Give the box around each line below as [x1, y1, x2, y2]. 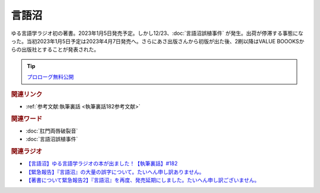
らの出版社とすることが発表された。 [11, 46, 100, 53]
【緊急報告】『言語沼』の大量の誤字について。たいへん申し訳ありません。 [25, 168, 204, 175]
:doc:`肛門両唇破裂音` [25, 127, 78, 134]
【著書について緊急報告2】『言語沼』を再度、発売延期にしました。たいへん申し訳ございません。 [25, 176, 260, 184]
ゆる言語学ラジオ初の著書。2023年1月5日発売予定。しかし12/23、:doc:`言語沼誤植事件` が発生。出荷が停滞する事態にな [11, 30, 303, 37]
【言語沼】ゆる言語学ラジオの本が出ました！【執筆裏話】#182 [25, 160, 178, 167]
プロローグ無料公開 [27, 73, 74, 81]
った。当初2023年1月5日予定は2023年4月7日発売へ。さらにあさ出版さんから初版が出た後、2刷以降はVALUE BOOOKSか [11, 37, 305, 44]
